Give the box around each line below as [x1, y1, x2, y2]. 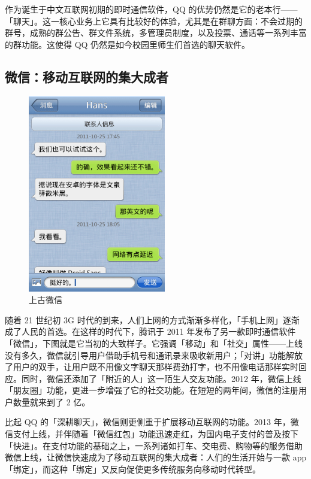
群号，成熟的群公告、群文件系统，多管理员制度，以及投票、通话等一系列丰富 [5, 26, 307, 39]
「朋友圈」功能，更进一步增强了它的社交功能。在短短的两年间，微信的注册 [5, 384, 298, 396]
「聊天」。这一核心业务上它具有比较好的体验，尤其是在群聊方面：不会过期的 [5, 14, 303, 27]
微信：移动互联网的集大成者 [5, 67, 168, 86]
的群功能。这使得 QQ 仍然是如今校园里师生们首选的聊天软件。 [5, 38, 250, 50]
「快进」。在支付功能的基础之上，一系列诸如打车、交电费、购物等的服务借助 [5, 439, 303, 451]
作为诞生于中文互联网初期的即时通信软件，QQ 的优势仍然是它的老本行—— [5, 3, 298, 15]
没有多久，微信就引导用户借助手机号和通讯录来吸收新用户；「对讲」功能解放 [5, 348, 303, 361]
